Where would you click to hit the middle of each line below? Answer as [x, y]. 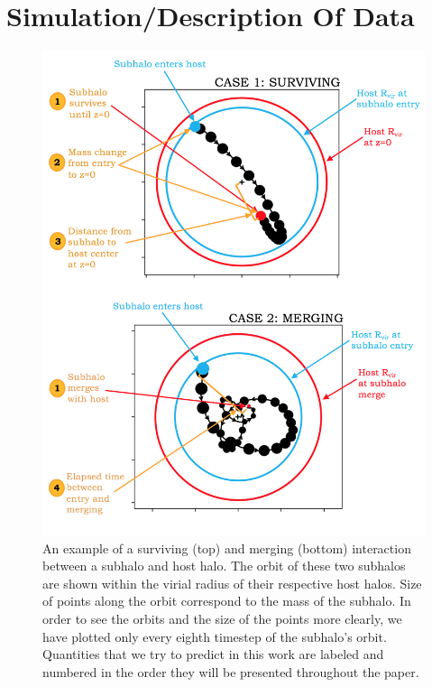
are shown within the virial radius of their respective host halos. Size [232, 583]
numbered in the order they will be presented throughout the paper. [231, 671]
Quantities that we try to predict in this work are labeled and [213, 654]
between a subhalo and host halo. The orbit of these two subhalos [224, 566]
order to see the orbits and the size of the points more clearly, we [222, 619]
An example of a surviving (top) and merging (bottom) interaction [227, 548]
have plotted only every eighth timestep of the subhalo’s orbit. [215, 636]
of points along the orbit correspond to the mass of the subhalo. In [227, 601]
